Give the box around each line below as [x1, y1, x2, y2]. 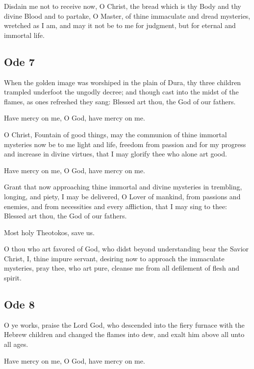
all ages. [4, 339, 28, 349]
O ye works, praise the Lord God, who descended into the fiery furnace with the [4, 319, 245, 330]
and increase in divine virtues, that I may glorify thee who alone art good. [4, 149, 227, 159]
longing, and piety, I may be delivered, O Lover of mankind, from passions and [4, 191, 241, 201]
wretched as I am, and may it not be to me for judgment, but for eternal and [4, 20, 236, 31]
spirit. [4, 273, 22, 283]
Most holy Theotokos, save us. [4, 227, 95, 237]
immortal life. [4, 30, 45, 40]
